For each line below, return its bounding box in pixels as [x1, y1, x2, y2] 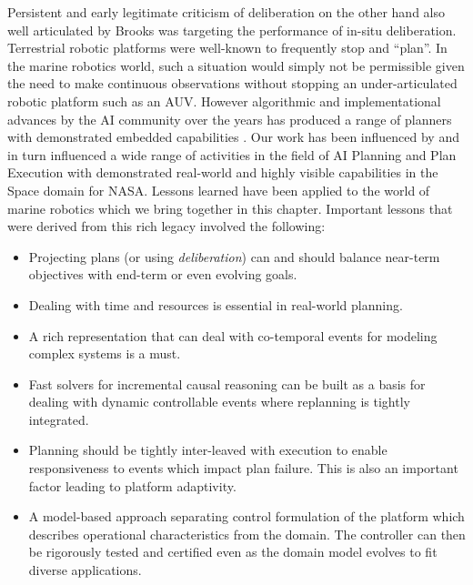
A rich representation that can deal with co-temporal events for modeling [28, 326, 438, 345]
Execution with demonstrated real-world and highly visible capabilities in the [7, 163, 438, 182]
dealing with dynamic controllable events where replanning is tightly [28, 392, 410, 411]
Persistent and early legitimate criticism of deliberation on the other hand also [7, 3, 445, 21]
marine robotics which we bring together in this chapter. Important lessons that [7, 198, 453, 217]
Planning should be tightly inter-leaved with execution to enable [28, 440, 387, 459]
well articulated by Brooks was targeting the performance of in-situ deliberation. [7, 20, 457, 39]
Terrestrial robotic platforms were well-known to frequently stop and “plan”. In [7, 38, 448, 57]
